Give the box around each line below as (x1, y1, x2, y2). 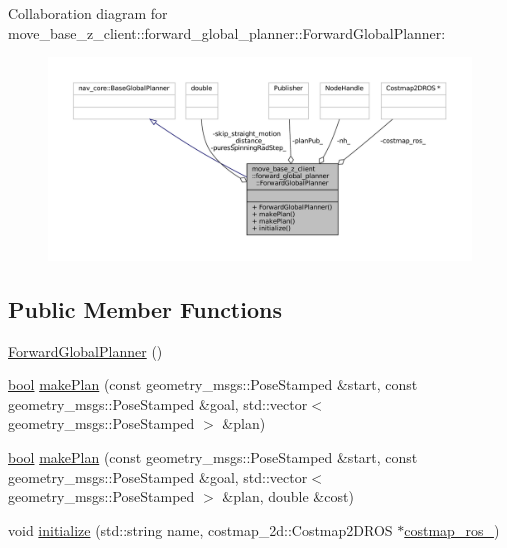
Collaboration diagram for (8, 3, 168, 23)
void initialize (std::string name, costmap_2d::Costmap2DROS (8, 519, 393, 540)
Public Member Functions (8, 293, 282, 324)
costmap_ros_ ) (404, 519, 500, 540)
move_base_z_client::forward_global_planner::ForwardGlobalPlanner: (8, 22, 446, 43)
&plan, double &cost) (222, 486, 354, 507)
